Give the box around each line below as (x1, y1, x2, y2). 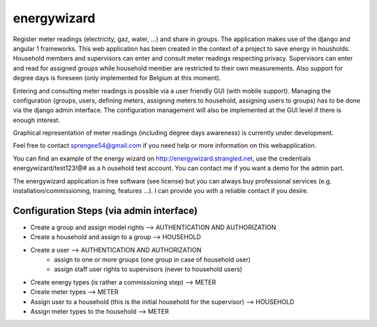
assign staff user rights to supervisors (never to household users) (54, 265, 242, 273)
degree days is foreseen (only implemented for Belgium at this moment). (13, 74, 221, 82)
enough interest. (13, 116, 61, 124)
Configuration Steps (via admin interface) (13, 204, 198, 216)
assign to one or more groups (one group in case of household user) (54, 255, 251, 264)
